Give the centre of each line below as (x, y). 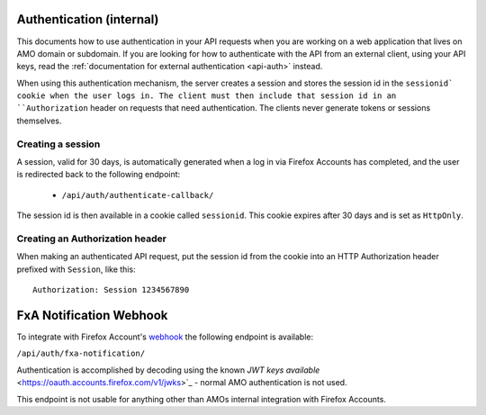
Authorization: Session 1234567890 (111, 290)
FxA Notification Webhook (92, 315)
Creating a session (58, 144)
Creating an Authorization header (91, 239)
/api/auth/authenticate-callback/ (138, 195)
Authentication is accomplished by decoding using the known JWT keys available (168, 370)
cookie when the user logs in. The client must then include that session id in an (207, 96)
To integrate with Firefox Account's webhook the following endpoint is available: (165, 337)
